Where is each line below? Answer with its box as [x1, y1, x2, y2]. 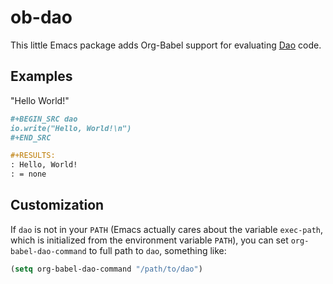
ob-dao [10, 6, 73, 29]
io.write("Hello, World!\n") [10, 123, 132, 133]
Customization [10, 197, 105, 214]
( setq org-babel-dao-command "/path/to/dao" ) [10, 264, 203, 274]
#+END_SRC [10, 132, 52, 143]
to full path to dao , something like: [88, 244, 227, 256]
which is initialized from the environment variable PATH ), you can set [10, 234, 289, 246]
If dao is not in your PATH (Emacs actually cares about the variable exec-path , [10, 223, 324, 235]
